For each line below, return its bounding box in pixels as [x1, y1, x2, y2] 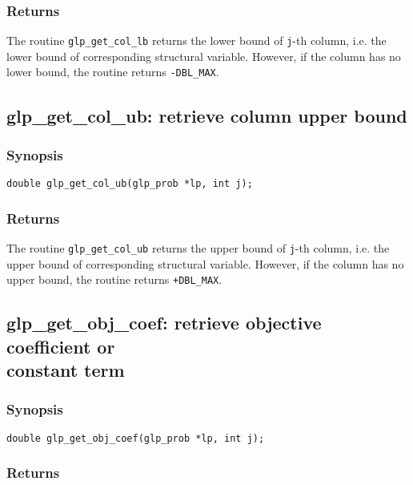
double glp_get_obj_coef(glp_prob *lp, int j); [6, 432, 265, 444]
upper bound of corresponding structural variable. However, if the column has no [6, 255, 404, 272]
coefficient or [6, 333, 115, 358]
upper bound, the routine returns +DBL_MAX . [6, 271, 223, 288]
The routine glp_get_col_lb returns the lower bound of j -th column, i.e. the [6, 32, 387, 49]
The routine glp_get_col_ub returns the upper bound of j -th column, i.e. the [6, 240, 390, 256]
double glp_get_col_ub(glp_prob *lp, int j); [6, 178, 253, 190]
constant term [6, 358, 125, 382]
